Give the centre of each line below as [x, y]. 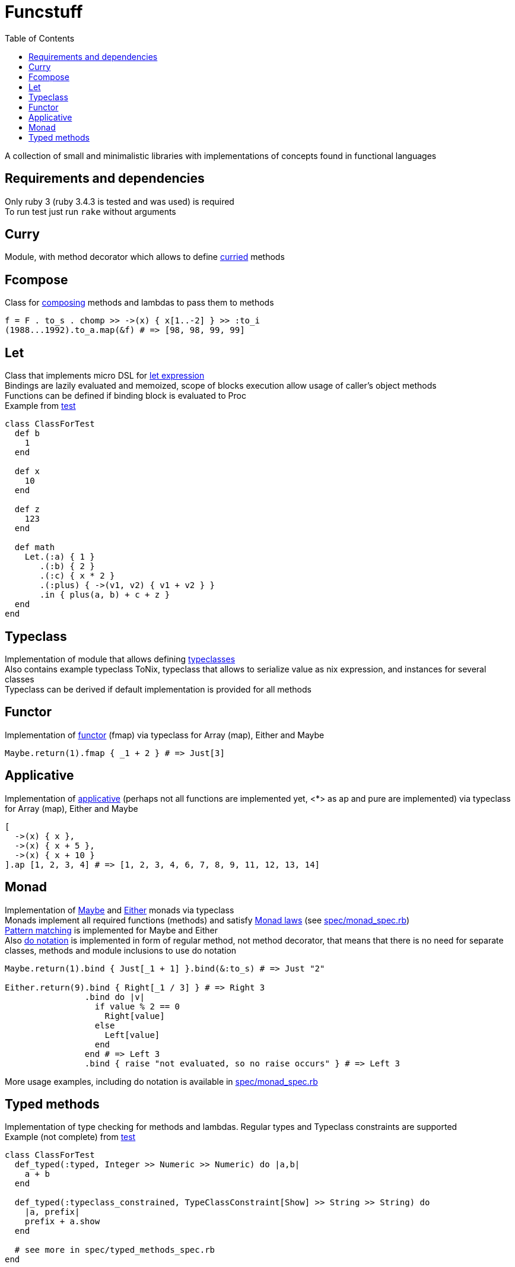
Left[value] [132, 1035]
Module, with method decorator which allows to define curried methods [145, 257]
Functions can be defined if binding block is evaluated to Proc [125, 396]
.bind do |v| [115, 997]
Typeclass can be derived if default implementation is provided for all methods [158, 689]
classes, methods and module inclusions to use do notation [121, 950]
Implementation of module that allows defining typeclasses [120, 659]
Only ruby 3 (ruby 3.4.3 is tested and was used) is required [120, 201]
